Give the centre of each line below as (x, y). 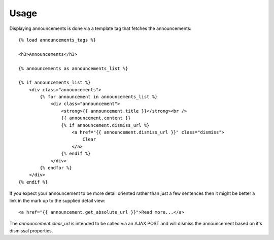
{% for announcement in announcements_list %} (99, 97)
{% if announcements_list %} (55, 83)
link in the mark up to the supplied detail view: (57, 200)
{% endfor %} (56, 168)
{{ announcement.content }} (96, 118)
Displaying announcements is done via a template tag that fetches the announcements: (100, 28)
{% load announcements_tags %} (57, 40)
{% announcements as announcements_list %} (73, 68)
